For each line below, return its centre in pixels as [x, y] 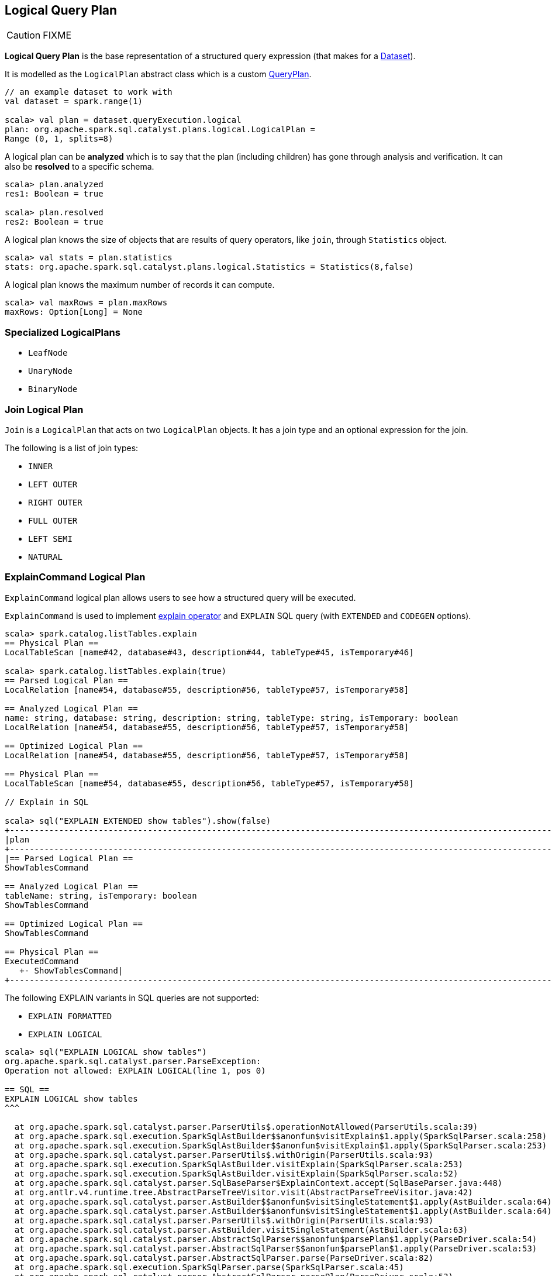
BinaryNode [53, 389]
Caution [24, 35]
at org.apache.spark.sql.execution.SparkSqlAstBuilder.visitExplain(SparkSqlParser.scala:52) [236, 1173]
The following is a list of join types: [72, 448]
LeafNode [48, 353]
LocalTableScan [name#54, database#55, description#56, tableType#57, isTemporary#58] [209, 783]
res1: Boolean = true [54, 194]
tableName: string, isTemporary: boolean [101, 895]
